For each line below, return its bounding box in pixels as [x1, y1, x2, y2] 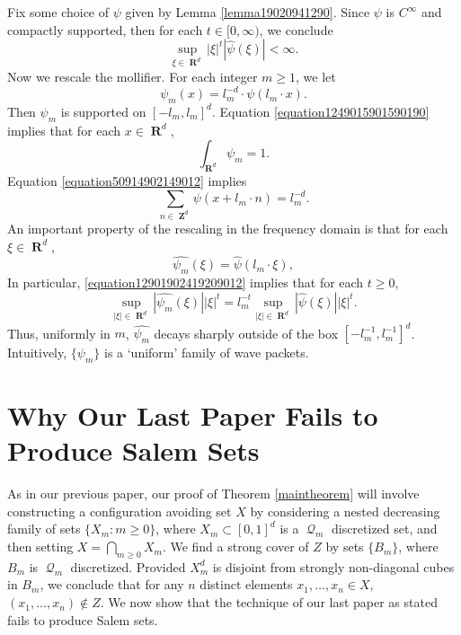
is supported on [60, 101, 146, 120]
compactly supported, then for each [7, 20, 203, 39]
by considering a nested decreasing [250, 501, 440, 520]
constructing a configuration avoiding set [7, 501, 232, 520]
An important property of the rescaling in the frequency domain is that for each [7, 219, 448, 238]
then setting [7, 537, 74, 556]
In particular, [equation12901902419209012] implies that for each [7, 273, 364, 292]
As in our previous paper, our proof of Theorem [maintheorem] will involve [7, 484, 420, 503]
